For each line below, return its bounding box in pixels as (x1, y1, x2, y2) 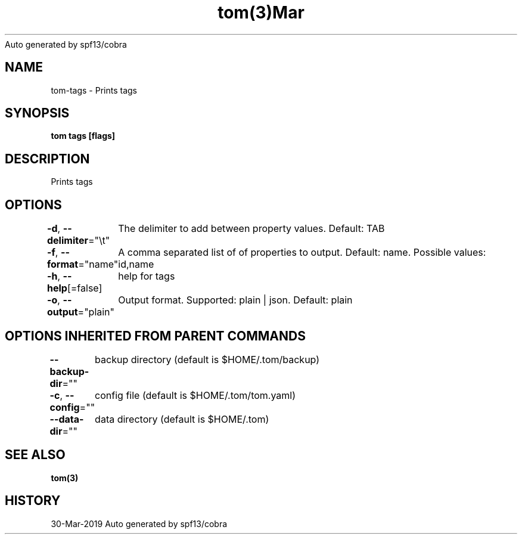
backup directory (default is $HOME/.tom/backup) (95, 353, 320, 365)
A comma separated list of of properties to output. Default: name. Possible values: (118, 246, 486, 259)
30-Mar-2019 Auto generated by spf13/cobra (51, 518, 228, 529)
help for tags (118, 270, 175, 283)
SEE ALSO (5, 447, 66, 463)
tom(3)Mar (218, 2, 304, 23)
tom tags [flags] (51, 131, 116, 141)
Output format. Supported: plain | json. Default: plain (118, 294, 353, 306)
